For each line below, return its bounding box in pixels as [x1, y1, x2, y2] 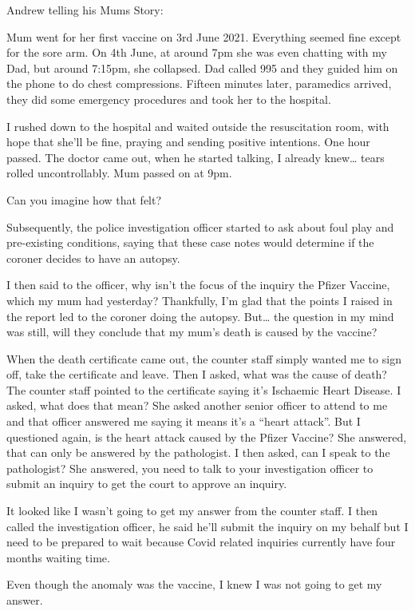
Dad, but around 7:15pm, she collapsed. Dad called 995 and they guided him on [6, 59, 398, 76]
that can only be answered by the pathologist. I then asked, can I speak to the [6, 444, 390, 461]
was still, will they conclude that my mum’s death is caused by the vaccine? [6, 323, 377, 340]
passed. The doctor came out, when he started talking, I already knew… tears [6, 149, 385, 165]
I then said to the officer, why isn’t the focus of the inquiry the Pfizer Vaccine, [6, 276, 390, 293]
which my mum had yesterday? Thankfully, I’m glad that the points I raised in [6, 292, 393, 308]
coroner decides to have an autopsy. [6, 249, 180, 266]
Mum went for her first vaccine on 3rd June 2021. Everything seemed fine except [6, 28, 401, 45]
